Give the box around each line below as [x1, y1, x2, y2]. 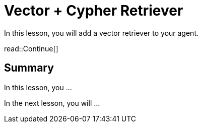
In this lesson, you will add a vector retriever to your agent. [4, 28, 199, 37]
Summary [4, 61, 54, 75]
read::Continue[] [4, 44, 58, 53]
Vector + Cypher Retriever [4, 2, 183, 19]
